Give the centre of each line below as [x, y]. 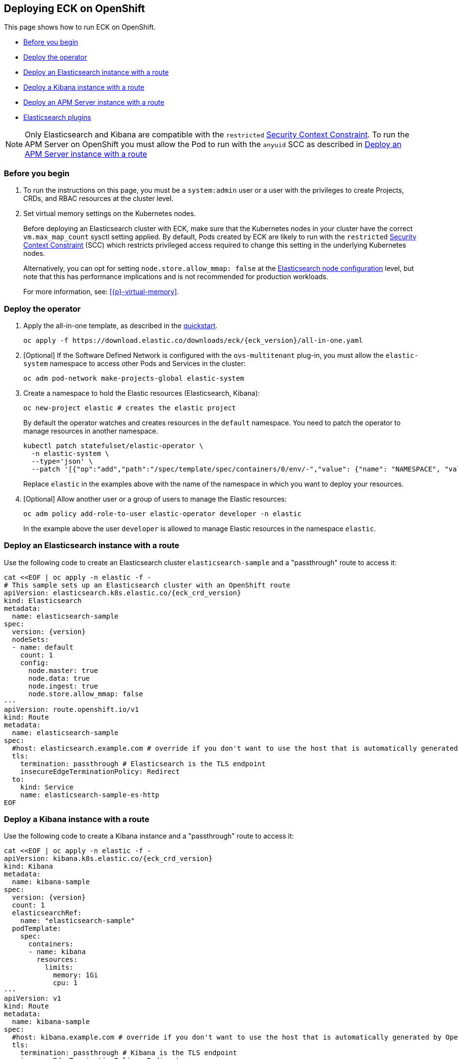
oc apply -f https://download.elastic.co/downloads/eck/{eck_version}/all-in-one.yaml [193, 340]
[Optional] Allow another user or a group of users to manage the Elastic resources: [155, 499]
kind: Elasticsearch [43, 600]
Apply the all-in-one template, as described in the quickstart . [121, 325]
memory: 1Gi [75, 975]
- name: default [43, 647]
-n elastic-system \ [70, 453]
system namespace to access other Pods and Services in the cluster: [134, 363]
